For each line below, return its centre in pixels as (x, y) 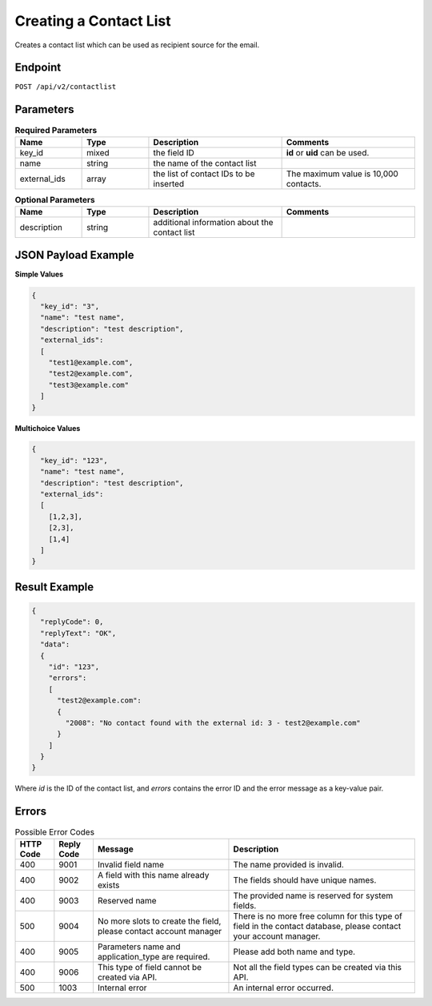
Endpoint (38, 68)
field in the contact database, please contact (317, 926)
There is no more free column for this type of (318, 915)
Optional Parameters (55, 199)
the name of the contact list (205, 163)
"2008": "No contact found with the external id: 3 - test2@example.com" (213, 722)
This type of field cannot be (150, 967)
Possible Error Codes (55, 831)
